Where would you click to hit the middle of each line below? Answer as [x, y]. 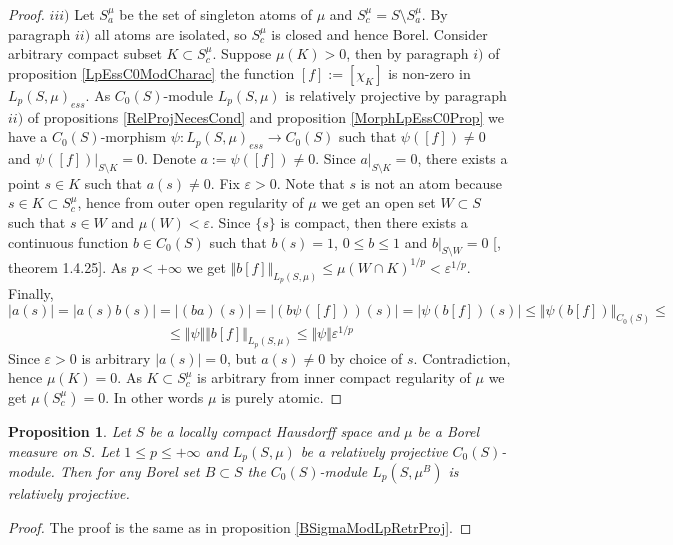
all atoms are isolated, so [170, 33]
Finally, [31, 293]
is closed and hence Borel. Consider [379, 33]
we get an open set [378, 202]
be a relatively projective [374, 450]
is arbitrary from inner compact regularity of [334, 377]
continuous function [68, 241]
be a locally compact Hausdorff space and [274, 430]
